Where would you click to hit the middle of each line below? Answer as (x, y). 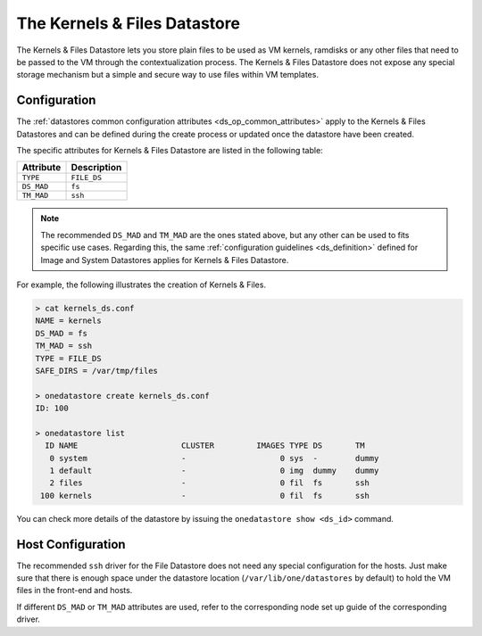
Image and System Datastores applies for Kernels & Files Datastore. (165, 260)
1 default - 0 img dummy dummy (214, 471)
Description (96, 168)
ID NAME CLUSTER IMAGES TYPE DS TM (205, 446)
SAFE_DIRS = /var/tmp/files (96, 371)
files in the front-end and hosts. (75, 591)
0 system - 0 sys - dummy (214, 458)
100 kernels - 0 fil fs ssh (205, 496)
